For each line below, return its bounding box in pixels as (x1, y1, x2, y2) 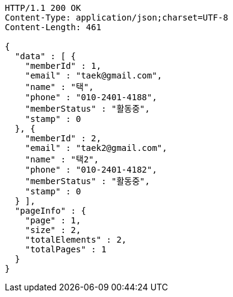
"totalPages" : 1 (25, 244, 107, 254)
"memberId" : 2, (25, 133, 102, 143)
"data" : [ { (14, 51, 76, 61)
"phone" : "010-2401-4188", (25, 92, 157, 102)
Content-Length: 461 (5, 22, 102, 32)
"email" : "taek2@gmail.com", (25, 143, 167, 153)
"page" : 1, (25, 216, 81, 225)
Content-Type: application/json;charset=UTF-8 (5, 13, 228, 22)
